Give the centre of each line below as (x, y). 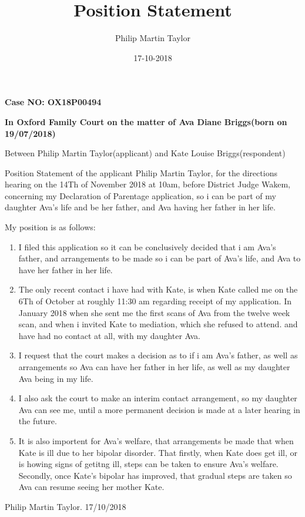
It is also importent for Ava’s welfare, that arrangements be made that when (156, 440)
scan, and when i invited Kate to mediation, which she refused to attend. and (158, 324)
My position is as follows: (50, 227)
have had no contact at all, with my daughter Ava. (109, 335)
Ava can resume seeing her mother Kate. (91, 487)
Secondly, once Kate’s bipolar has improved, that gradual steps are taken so (155, 475)
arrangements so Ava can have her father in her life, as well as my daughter (154, 367)
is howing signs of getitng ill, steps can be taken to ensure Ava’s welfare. (148, 464)
